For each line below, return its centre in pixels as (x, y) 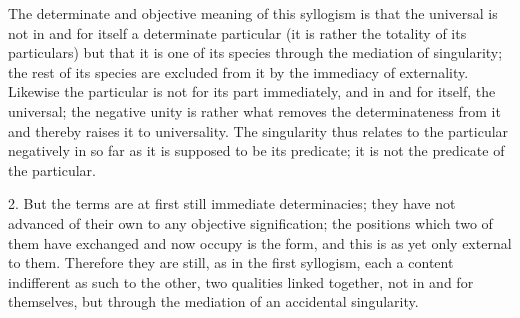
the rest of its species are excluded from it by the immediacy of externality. (238, 71)
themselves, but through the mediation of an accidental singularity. (213, 301)
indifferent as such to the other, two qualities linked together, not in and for (241, 281)
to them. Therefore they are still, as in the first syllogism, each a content (231, 262)
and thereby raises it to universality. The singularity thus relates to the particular (258, 130)
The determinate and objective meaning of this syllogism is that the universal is (253, 13)
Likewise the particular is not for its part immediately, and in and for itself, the (252, 91)
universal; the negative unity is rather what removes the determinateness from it (254, 110)
